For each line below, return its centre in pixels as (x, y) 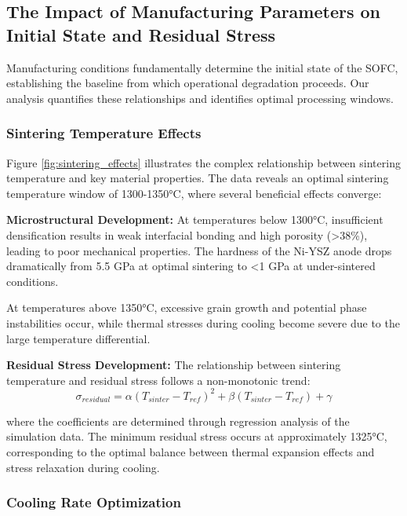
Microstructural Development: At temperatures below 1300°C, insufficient (195, 220)
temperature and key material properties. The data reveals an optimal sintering (198, 178)
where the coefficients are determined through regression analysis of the (178, 421)
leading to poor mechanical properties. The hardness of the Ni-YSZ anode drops (199, 250)
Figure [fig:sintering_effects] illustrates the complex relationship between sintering (203, 162)
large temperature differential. (78, 338)
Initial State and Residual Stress (141, 34)
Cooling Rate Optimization (94, 502)
